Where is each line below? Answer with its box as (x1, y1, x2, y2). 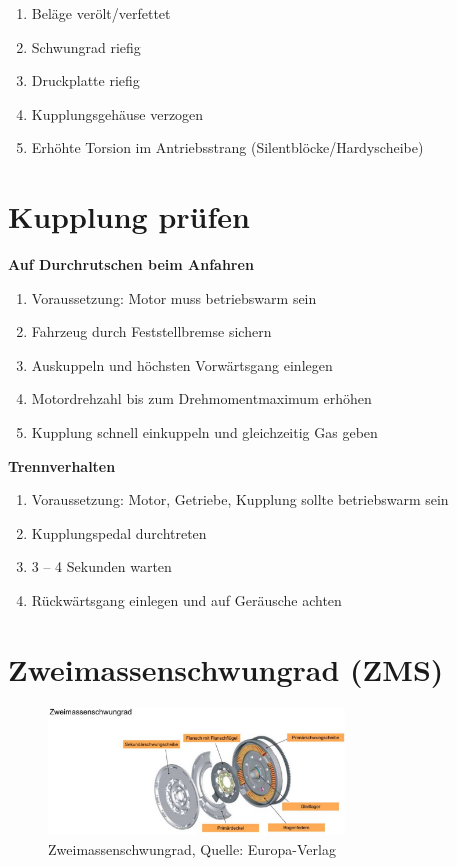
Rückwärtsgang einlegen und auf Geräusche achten (31, 590, 342, 611)
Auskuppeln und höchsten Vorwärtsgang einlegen (31, 354, 333, 375)
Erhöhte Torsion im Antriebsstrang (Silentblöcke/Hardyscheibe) (31, 137, 424, 158)
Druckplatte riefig (31, 70, 140, 91)
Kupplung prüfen (8, 196, 250, 237)
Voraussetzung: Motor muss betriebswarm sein (31, 287, 317, 308)
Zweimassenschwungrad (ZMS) (8, 648, 444, 689)
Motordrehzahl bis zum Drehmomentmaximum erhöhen (31, 388, 372, 409)
